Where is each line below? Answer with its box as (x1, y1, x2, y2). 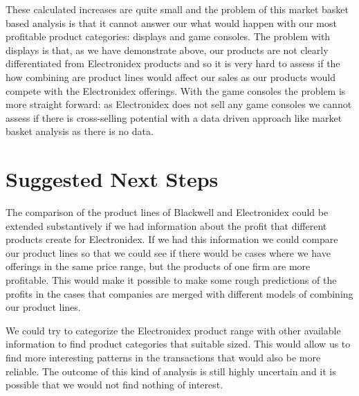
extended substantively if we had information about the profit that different (6, 218, 327, 233)
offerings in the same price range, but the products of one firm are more (6, 259, 311, 273)
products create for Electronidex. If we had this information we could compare (6, 232, 338, 246)
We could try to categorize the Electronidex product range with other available (6, 323, 341, 337)
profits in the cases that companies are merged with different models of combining (6, 286, 353, 300)
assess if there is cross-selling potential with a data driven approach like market (6, 110, 342, 125)
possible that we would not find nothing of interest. (6, 377, 223, 392)
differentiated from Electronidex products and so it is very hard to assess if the (6, 56, 340, 71)
